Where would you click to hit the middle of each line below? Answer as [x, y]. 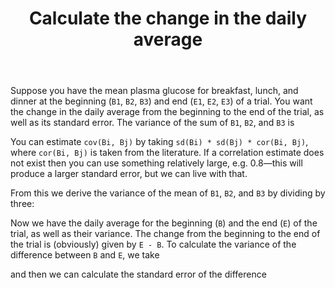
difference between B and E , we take [85, 255]
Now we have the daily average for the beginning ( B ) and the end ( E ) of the [164, 223]
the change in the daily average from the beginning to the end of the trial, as [167, 112]
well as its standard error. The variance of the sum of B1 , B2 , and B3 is [152, 123]
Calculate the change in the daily [168, 18]
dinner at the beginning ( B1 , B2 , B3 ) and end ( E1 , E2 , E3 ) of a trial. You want [161, 101]
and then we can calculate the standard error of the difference [138, 274]
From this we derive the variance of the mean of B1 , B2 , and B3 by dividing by [168, 193]
